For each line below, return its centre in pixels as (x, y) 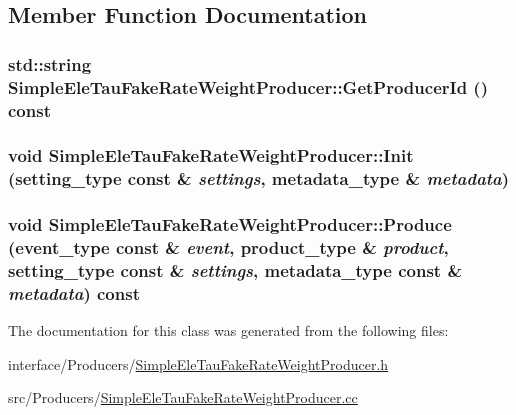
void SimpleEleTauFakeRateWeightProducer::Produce (230, 224)
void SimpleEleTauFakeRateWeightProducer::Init (211, 155)
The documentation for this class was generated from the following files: (228, 330)
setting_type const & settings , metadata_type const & (235, 270)
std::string (50, 63)
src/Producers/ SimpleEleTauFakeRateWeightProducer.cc (183, 397)
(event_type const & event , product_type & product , (228, 247)
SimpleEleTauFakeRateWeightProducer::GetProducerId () (248, 86)
